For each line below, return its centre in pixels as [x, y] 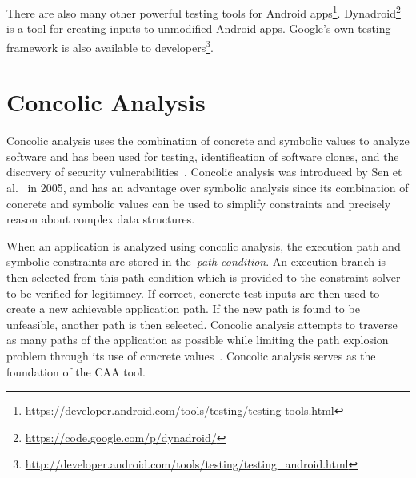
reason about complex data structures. [101, 219]
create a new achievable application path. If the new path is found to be [183, 309]
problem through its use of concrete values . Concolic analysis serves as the [191, 355]
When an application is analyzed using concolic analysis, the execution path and [204, 245]
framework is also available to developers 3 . [110, 46]
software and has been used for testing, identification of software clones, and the [203, 156]
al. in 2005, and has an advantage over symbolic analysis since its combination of [208, 187]
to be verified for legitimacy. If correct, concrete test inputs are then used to [193, 293]
